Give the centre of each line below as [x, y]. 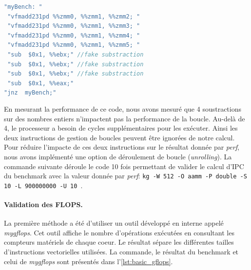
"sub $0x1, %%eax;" [41, 83]
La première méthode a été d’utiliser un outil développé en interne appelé [114, 223]
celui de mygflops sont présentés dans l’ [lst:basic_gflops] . [88, 261]
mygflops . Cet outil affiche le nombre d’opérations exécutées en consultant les [119, 232]
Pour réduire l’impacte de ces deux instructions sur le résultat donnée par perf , [122, 147]
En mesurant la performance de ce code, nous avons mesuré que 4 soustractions [123, 108]
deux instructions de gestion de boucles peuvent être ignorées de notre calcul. [119, 137]
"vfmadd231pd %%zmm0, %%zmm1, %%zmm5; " [74, 45]
